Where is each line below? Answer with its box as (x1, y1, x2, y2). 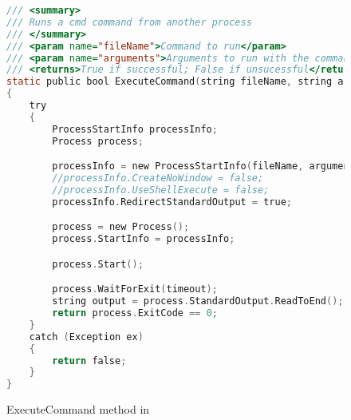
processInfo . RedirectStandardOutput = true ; (52, 196, 292, 208)
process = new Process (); (52, 221, 190, 233)
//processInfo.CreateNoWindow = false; (52, 172, 264, 184)
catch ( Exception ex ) (29, 331, 144, 343)
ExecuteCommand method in (6, 401, 150, 418)
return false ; (52, 355, 127, 367)
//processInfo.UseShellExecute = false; (52, 184, 270, 196)
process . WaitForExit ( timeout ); (52, 283, 218, 295)
